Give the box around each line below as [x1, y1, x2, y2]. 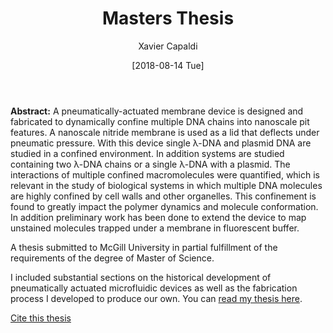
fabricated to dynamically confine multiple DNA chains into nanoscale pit [10, 115, 310, 127]
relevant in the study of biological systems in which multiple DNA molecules [10, 179, 323, 191]
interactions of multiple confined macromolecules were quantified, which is [10, 168, 321, 181]
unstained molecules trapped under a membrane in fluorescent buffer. [10, 222, 300, 234]
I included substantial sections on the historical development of [10, 271, 272, 283]
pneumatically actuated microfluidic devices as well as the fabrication [10, 282, 298, 294]
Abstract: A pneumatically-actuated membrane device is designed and [10, 105, 304, 117]
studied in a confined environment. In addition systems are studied [10, 147, 285, 159]
